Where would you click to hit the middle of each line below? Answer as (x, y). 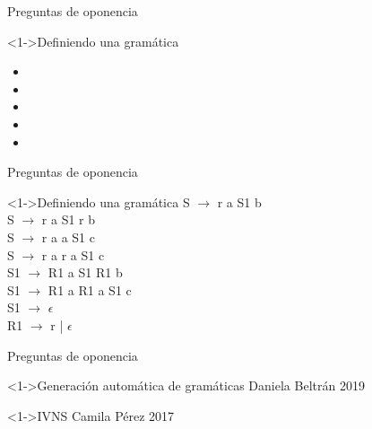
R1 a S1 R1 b (85, 272)
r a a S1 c (68, 236)
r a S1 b (239, 201)
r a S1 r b (69, 219)
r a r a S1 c (73, 254)
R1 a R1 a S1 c (90, 289)
